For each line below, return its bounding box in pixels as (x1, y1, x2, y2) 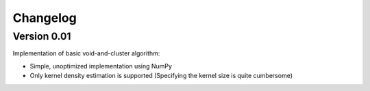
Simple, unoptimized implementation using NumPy (29, 62, 173, 70)
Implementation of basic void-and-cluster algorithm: (12, 49, 160, 57)
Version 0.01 (12, 30, 71, 42)
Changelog (12, 10, 77, 25)
